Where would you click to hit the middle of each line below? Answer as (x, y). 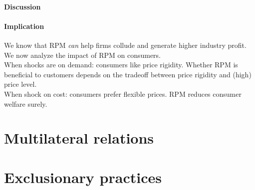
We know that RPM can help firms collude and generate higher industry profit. (125, 45)
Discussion (22, 6)
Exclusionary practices (83, 177)
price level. (20, 84)
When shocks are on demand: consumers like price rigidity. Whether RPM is (121, 65)
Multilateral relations (79, 138)
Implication (24, 26)
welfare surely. (26, 103)
